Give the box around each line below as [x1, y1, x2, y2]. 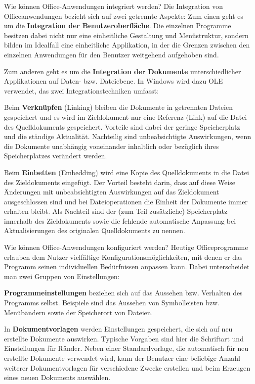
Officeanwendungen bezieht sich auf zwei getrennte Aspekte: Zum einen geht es [4, 10, 243, 21]
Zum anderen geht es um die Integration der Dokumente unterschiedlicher [4, 66, 241, 76]
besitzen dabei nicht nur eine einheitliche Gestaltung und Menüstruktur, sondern [4, 30, 249, 40]
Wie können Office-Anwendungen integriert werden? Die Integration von [4, 1, 223, 11]
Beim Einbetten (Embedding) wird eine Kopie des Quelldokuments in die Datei [4, 167, 249, 177]
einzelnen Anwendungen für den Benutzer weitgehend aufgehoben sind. [4, 49, 219, 59]
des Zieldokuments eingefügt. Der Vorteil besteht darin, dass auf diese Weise [4, 177, 235, 187]
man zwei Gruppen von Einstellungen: [4, 271, 120, 281]
